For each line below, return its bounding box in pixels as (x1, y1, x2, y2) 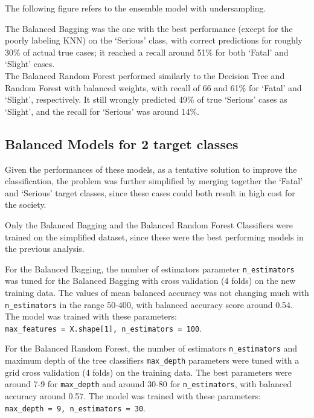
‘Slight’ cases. (5, 57, 55, 70)
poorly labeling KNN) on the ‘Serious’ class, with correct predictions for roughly (5, 34, 303, 47)
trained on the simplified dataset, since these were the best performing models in (5, 230, 304, 243)
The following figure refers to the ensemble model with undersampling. (5, 2, 266, 14)
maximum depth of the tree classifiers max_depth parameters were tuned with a (5, 354, 300, 367)
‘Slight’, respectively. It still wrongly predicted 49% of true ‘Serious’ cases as (5, 93, 287, 106)
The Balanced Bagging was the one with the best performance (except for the (5, 22, 293, 34)
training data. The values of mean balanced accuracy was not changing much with (5, 286, 309, 298)
